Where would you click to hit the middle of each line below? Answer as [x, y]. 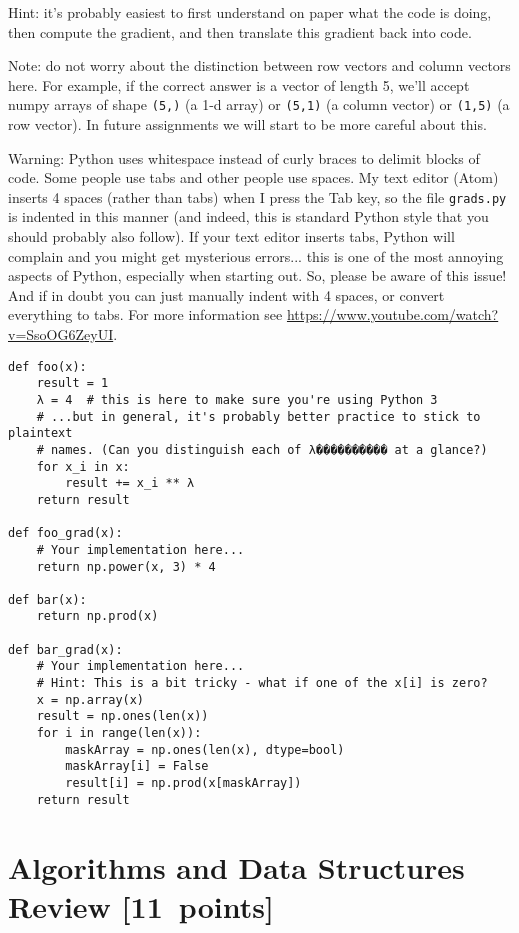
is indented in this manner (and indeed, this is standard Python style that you [248, 216]
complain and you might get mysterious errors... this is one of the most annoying [256, 255]
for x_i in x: [83, 466]
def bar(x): [47, 599]
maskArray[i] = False [137, 766]
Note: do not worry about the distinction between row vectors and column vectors [259, 65]
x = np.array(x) [90, 699]
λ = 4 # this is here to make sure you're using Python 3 [237, 399]
